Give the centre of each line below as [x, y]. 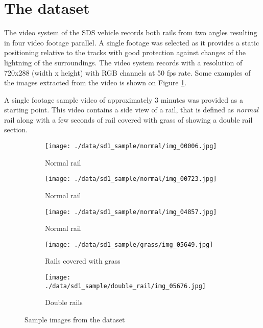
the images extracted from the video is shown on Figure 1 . [95, 83]
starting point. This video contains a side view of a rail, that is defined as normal [131, 110]
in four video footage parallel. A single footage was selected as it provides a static [132, 42]
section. [16, 130]
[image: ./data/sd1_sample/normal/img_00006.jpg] [131, 146]
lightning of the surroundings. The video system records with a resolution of [123, 62]
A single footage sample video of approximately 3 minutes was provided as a [124, 99]
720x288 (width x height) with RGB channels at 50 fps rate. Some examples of [127, 72]
